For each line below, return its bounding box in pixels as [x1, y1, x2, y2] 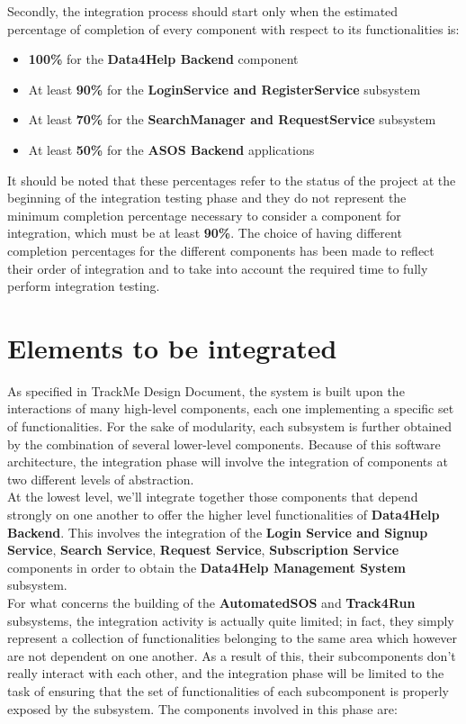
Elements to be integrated [7, 329, 337, 366]
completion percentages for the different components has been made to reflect [7, 240, 435, 259]
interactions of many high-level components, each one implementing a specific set [7, 399, 454, 418]
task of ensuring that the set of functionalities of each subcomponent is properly [7, 681, 449, 700]
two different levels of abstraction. [7, 469, 194, 488]
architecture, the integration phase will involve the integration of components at [7, 452, 448, 471]
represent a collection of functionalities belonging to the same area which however [7, 629, 458, 647]
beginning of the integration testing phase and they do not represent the [7, 188, 407, 207]
